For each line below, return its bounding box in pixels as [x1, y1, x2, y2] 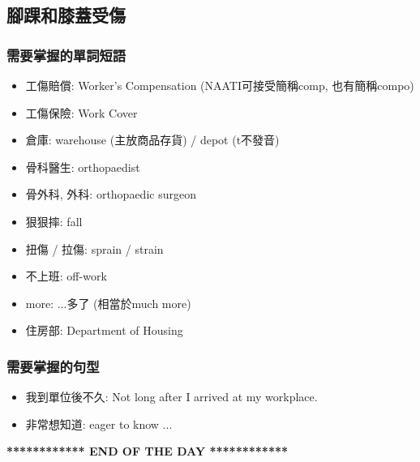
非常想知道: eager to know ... [25, 415, 173, 432]
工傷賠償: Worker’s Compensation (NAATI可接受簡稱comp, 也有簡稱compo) [25, 77, 414, 93]
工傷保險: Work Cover [25, 104, 138, 121]
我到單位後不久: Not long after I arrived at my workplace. [25, 388, 318, 405]
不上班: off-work [25, 267, 107, 284]
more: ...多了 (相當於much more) [25, 294, 191, 311]
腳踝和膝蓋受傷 [6, 2, 126, 28]
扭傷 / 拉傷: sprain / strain [25, 240, 164, 257]
